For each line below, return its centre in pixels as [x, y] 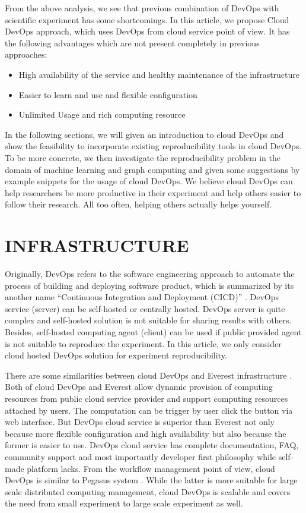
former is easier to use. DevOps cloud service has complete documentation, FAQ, [152, 445]
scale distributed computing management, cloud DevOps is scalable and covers [148, 491]
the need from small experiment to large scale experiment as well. [124, 503]
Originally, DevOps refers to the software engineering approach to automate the [150, 274]
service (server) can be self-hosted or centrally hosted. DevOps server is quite [145, 308]
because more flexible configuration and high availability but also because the [146, 433]
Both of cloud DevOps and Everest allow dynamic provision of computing [139, 387]
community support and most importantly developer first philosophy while [141, 456]
